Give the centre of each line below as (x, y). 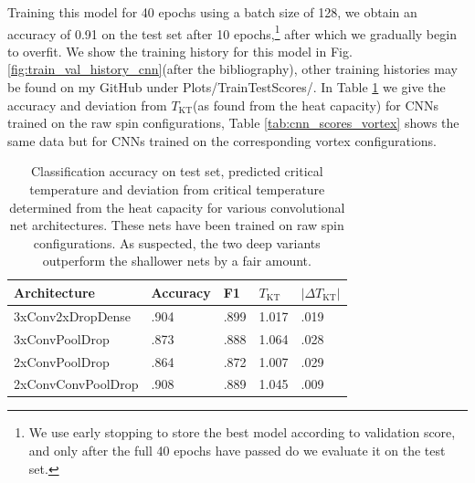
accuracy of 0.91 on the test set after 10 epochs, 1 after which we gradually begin (232, 32)
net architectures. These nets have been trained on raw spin (177, 225)
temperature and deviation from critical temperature (177, 189)
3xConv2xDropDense (73, 315)
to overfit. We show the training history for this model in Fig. (180, 51)
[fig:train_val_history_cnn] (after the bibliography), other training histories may (232, 69)
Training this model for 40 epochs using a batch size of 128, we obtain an (212, 12)
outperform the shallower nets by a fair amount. (177, 261)
